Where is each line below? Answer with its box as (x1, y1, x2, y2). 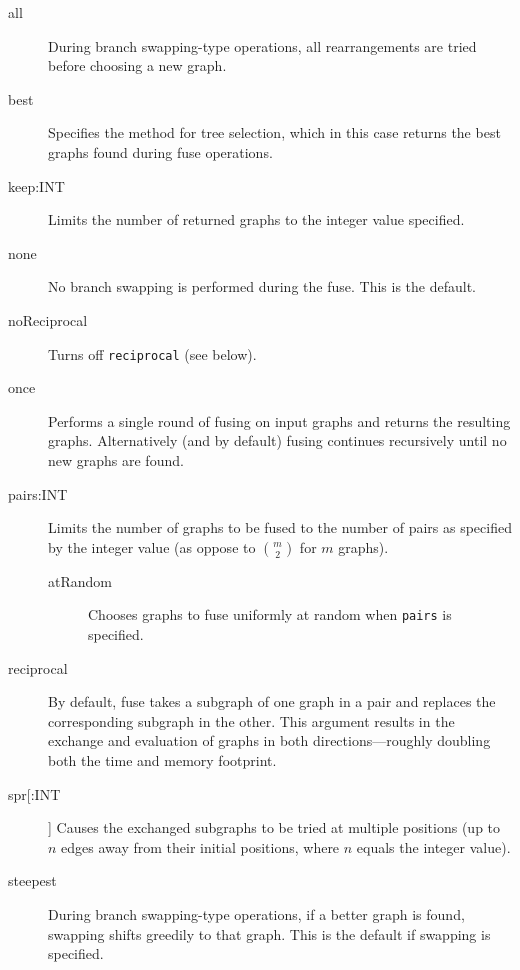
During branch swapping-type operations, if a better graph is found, (48, 903, 465, 924)
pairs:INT (8, 483, 68, 504)
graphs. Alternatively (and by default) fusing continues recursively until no (48, 430, 507, 451)
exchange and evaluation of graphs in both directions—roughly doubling (48, 730, 491, 751)
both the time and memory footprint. (48, 749, 277, 770)
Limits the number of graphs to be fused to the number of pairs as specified (48, 517, 512, 538)
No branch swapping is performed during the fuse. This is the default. (48, 276, 476, 297)
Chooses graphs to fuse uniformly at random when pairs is (88, 604, 452, 625)
